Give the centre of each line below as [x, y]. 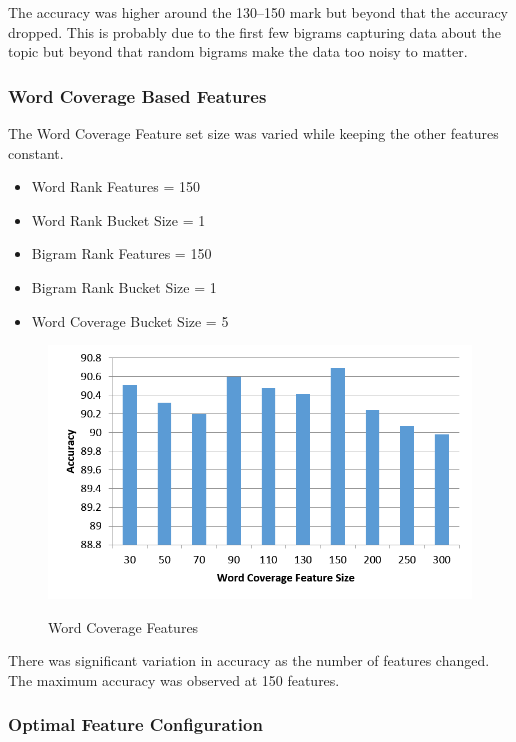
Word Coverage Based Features [137, 95]
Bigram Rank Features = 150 [121, 253]
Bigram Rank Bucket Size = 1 [124, 286]
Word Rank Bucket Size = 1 [118, 219]
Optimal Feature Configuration [135, 724]
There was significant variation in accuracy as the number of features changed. [249, 660]
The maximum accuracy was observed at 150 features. [174, 679]
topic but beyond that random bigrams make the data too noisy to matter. [238, 51]
